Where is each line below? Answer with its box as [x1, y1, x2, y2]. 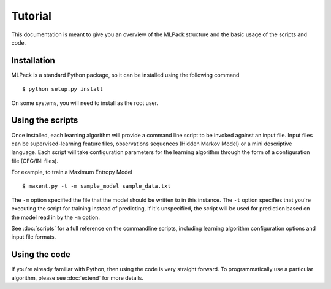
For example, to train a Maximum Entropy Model [11, 169, 133, 176]
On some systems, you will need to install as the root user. [11, 99, 159, 107]
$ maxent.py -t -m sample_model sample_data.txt [22, 183, 171, 190]
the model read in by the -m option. [11, 214, 101, 221]
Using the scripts [11, 115, 78, 126]
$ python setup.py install [22, 86, 104, 93]
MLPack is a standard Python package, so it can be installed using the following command [11, 71, 240, 79]
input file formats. [11, 233, 56, 241]
